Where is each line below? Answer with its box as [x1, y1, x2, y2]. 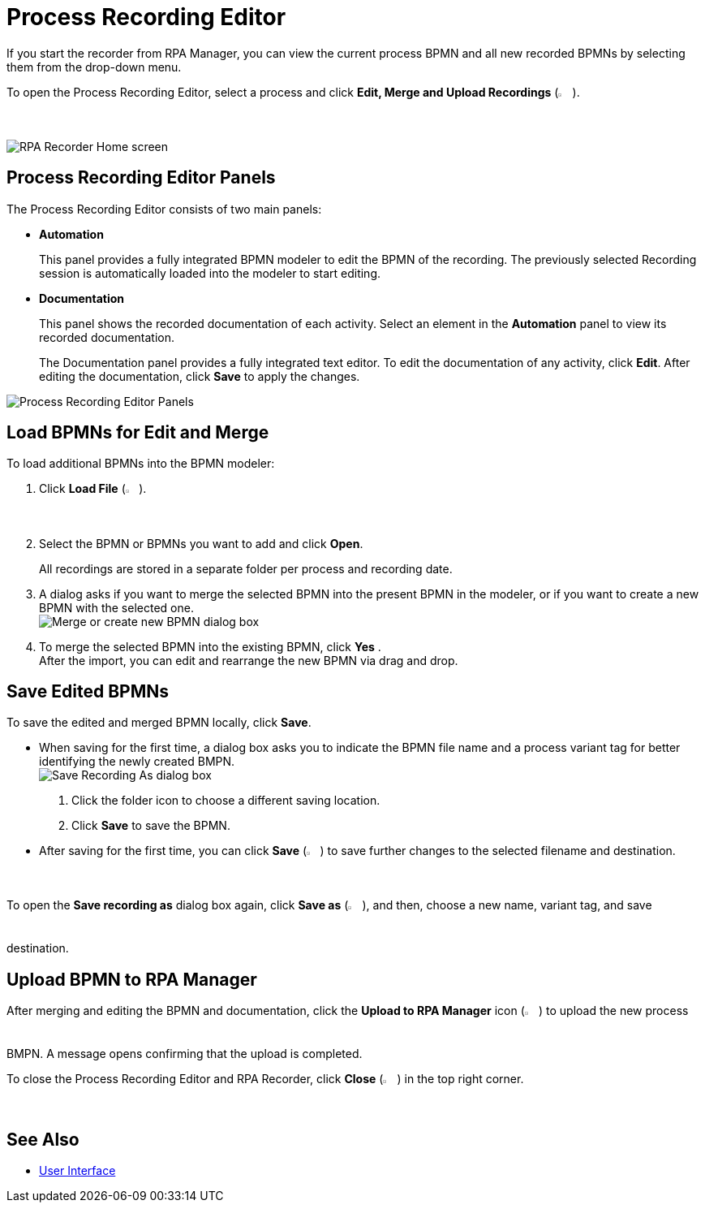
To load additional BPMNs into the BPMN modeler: [6, 456, 275, 471]
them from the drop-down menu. [6, 59, 182, 74]
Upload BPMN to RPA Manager [6, 969, 257, 990]
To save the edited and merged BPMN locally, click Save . [6, 715, 312, 730]
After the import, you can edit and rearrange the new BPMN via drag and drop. [39, 653, 458, 667]
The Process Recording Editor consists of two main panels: [6, 201, 322, 216]
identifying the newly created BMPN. [39, 754, 235, 769]
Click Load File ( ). [39, 481, 147, 496]
